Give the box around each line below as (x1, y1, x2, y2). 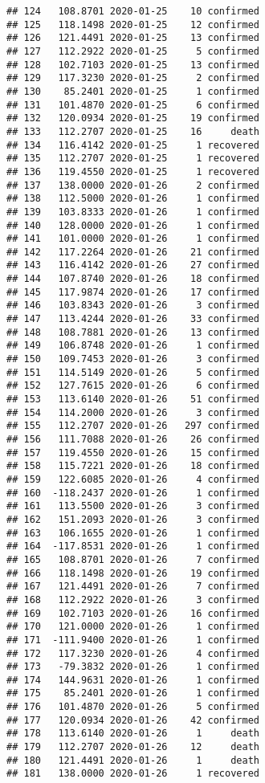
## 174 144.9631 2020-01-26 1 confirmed (6, 674, 259, 686)
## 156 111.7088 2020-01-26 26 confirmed (6, 434, 259, 445)
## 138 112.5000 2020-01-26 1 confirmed (6, 193, 259, 205)
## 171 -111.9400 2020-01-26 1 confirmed (6, 634, 259, 646)
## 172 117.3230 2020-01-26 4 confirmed (6, 647, 259, 659)
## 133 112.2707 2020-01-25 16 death (6, 125, 259, 137)
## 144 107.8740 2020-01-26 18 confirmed (6, 273, 259, 285)
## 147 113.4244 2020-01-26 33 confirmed (6, 313, 259, 325)
